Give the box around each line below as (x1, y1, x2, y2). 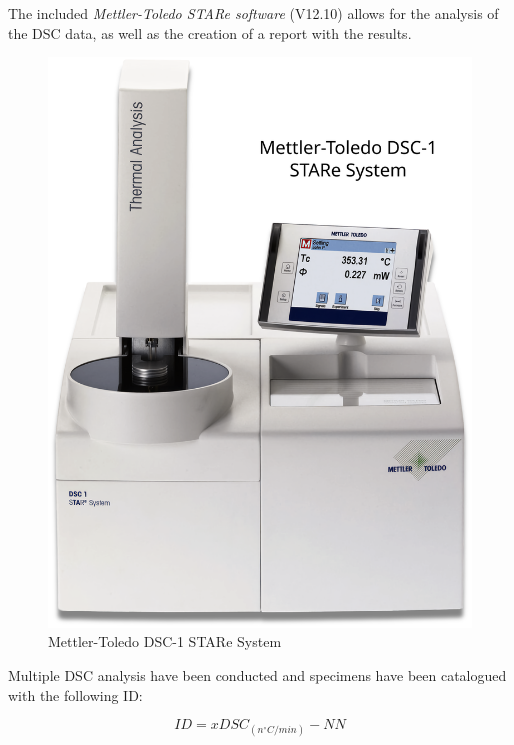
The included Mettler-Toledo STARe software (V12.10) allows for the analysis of (8, 3, 499, 23)
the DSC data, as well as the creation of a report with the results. (8, 22, 412, 43)
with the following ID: (8, 684, 143, 705)
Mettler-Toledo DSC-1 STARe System (48, 631, 282, 652)
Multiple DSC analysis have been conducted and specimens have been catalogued (8, 664, 507, 685)
